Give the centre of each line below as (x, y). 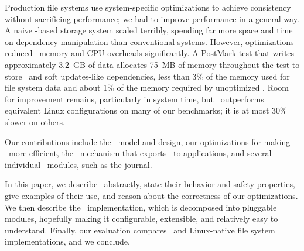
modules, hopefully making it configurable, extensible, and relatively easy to (141, 219)
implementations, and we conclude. (67, 241)
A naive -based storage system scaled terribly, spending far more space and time (149, 30)
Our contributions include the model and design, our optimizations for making (148, 141)
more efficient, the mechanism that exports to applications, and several (140, 153)
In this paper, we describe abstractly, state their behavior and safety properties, (150, 184)
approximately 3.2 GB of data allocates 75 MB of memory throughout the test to (152, 64)
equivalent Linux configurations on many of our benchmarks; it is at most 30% (146, 110)
